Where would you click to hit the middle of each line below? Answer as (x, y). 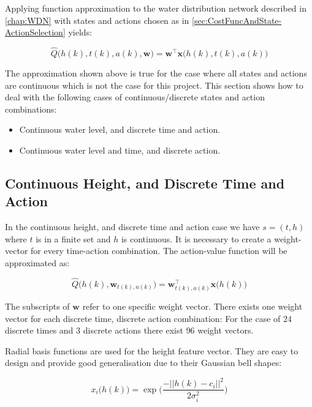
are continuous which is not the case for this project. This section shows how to (154, 85)
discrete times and (39, 330)
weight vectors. (226, 330)
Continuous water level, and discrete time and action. (120, 129)
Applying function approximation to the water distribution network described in (156, 8)
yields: (80, 32)
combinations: (31, 109)
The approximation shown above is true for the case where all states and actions (156, 73)
